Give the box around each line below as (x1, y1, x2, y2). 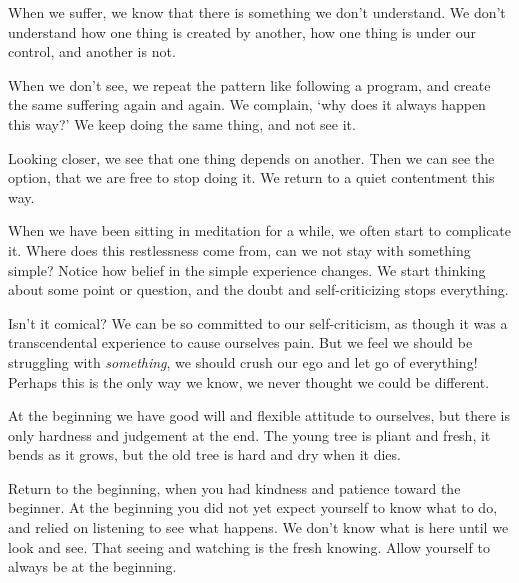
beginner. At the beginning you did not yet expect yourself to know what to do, (8, 497, 498, 518)
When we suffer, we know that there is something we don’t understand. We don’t (8, 2, 506, 22)
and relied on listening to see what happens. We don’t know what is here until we (8, 517, 509, 538)
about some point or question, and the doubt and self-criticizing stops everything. (8, 279, 509, 300)
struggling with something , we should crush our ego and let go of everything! (8, 351, 478, 372)
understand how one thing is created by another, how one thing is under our (8, 21, 476, 42)
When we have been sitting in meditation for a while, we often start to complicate (8, 220, 512, 241)
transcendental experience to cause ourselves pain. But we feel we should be (8, 332, 473, 353)
